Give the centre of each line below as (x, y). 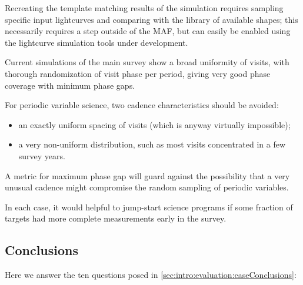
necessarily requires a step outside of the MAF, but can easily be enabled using (148, 31)
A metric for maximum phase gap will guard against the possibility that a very (147, 175)
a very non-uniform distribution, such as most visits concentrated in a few (152, 144)
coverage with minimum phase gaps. (70, 85)
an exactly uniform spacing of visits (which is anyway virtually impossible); (154, 124)
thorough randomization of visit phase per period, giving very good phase (138, 73)
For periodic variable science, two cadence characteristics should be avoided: (142, 105)
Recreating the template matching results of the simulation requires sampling (144, 8)
